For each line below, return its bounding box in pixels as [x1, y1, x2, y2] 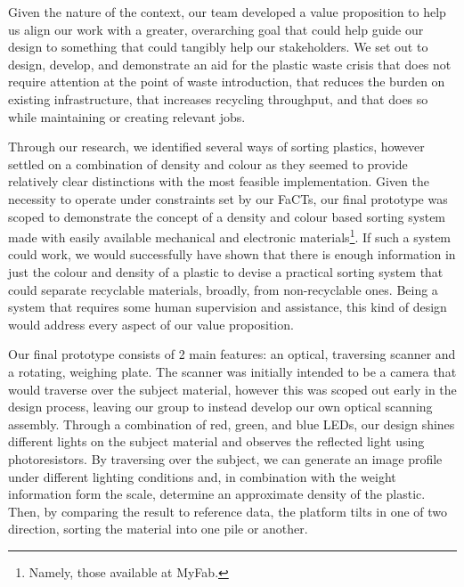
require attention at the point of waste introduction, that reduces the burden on [8, 72, 445, 91]
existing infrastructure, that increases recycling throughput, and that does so [8, 89, 428, 108]
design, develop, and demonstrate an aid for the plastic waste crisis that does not [8, 54, 452, 73]
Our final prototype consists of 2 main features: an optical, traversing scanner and [8, 345, 456, 363]
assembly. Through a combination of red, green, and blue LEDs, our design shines [8, 414, 455, 433]
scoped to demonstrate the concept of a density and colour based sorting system [8, 207, 446, 225]
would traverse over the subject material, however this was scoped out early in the [8, 379, 457, 398]
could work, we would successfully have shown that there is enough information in [8, 245, 456, 264]
